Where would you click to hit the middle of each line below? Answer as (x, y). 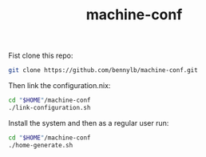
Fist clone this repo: (41, 56)
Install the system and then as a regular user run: (89, 123)
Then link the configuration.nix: (59, 86)
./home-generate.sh (41, 145)
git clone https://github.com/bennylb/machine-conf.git (103, 70)
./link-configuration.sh (50, 107)
